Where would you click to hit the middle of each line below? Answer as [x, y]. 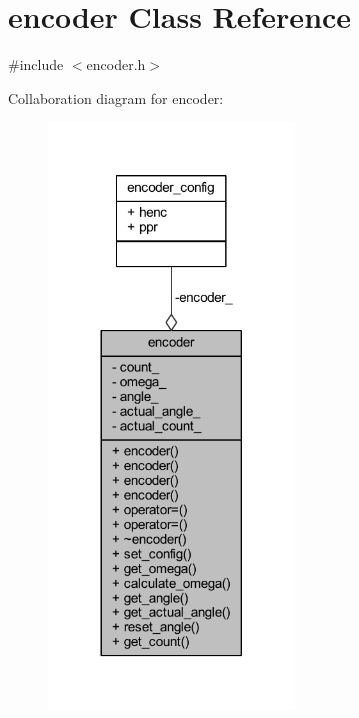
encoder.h [116, 64]
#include [36, 64]
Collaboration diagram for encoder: [116, 97]
